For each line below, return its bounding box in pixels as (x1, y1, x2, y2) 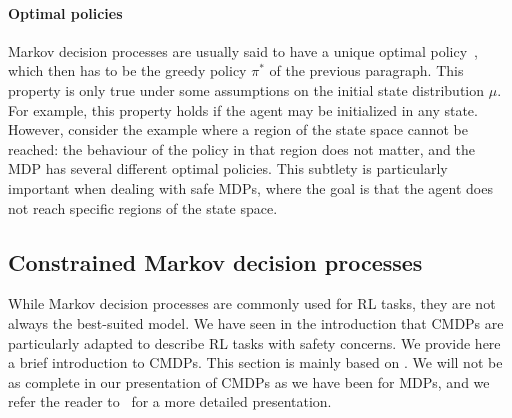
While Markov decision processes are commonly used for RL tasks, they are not (8, 293, 496, 314)
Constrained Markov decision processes (8, 246, 423, 277)
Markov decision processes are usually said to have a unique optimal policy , (8, 40, 478, 61)
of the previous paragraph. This (269, 60, 464, 81)
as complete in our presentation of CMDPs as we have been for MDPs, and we (8, 371, 490, 392)
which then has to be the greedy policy (8, 60, 247, 81)
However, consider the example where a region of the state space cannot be (8, 119, 468, 140)
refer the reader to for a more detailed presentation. (8, 391, 332, 412)
